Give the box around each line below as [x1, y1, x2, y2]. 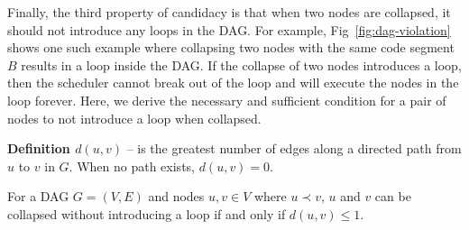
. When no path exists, [69, 156, 195, 175]
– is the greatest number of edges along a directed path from [126, 139, 462, 158]
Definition [7, 139, 70, 158]
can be [374, 187, 411, 206]
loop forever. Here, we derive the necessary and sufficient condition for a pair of [7, 90, 446, 109]
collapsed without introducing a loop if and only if [7, 204, 286, 223]
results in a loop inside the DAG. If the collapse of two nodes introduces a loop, [21, 55, 462, 74]
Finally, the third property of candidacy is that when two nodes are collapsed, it [7, 3, 451, 21]
